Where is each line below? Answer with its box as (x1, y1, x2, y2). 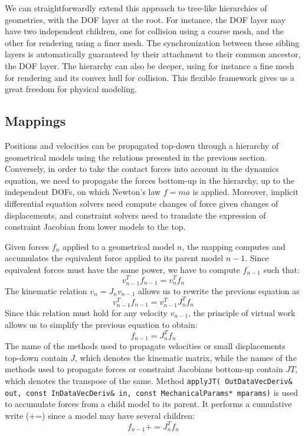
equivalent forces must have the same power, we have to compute (5, 263, 240, 275)
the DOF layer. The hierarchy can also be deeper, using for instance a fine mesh (5, 59, 294, 71)
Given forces (5, 240, 50, 252)
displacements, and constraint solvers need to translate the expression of (5, 209, 266, 221)
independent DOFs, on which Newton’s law (5, 186, 161, 198)
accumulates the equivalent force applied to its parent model (5, 252, 224, 264)
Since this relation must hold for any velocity (5, 306, 168, 318)
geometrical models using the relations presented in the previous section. (5, 151, 267, 163)
